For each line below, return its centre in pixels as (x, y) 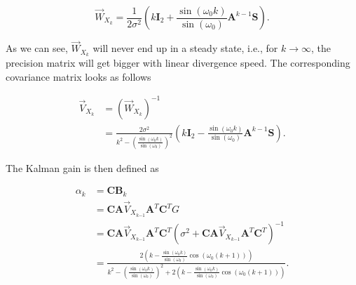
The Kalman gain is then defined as (82, 167)
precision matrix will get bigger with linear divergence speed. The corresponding (178, 63)
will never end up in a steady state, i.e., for (185, 48)
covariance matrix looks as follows (78, 76)
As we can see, (37, 48)
